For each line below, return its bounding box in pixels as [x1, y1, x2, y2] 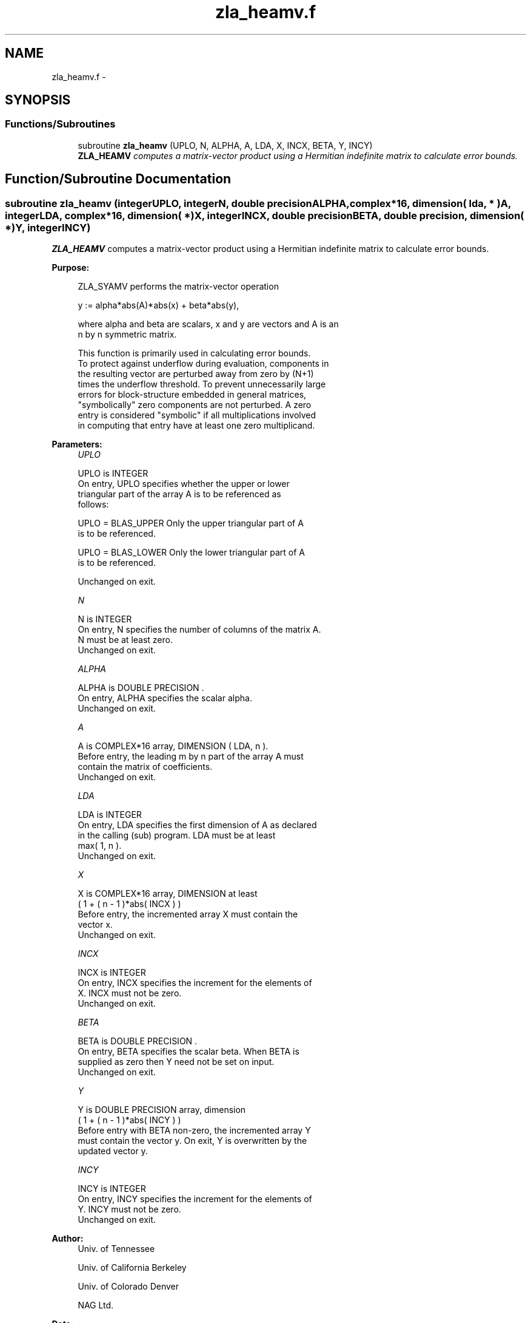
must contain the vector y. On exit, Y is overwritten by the [78, 1135, 307, 1146]
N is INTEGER [78, 614, 132, 625]
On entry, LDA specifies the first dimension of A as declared [78, 820, 317, 831]
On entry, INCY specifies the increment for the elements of [78, 1194, 312, 1205]
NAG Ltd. [78, 1300, 114, 1311]
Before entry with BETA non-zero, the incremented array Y [78, 1125, 311, 1136]
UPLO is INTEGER [78, 468, 149, 479]
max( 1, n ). [78, 840, 122, 851]
